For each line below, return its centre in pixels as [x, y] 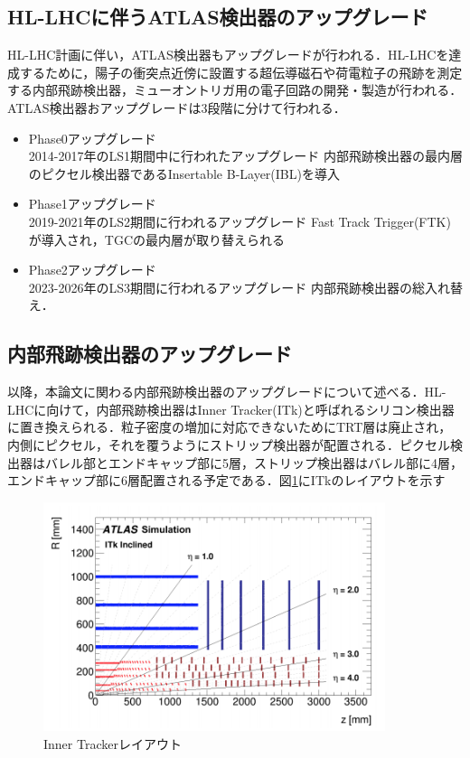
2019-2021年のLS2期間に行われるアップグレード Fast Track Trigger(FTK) [240, 221]
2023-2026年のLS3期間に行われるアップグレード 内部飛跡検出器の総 [226, 287]
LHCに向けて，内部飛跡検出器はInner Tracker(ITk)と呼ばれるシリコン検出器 [231, 409]
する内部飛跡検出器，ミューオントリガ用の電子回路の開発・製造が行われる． [235, 90]
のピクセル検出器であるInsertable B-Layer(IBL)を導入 [184, 173]
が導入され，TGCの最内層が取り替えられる [157, 239]
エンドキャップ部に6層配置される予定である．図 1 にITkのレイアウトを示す [226, 480]
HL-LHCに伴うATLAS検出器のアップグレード [218, 17]
